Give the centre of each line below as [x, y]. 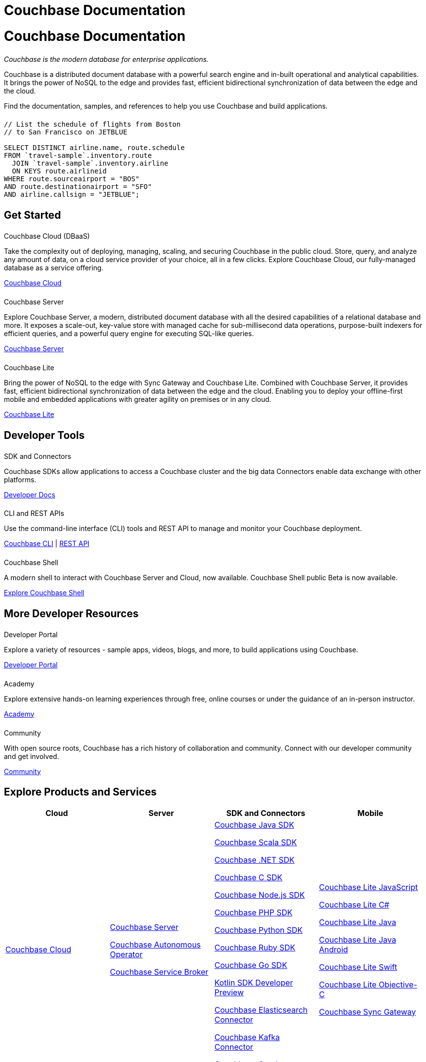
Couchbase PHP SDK [253, 912]
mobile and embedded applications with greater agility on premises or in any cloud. [138, 399]
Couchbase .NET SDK [255, 860]
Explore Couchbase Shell [44, 593]
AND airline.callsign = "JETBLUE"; [72, 195]
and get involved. [32, 756]
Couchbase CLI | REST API [47, 544]
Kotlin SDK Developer [254, 982]
